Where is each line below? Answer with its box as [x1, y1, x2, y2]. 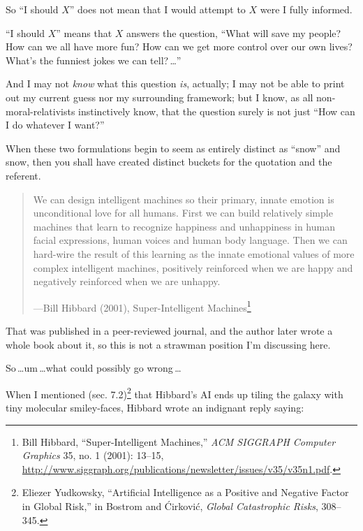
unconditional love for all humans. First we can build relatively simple [33, 205, 333, 220]
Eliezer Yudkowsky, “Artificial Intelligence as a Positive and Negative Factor [22, 485, 349, 500]
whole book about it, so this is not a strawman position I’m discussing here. [6, 337, 331, 351]
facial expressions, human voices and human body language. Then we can [33, 233, 348, 247]
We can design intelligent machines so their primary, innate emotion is [33, 191, 334, 206]
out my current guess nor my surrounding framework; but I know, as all [6, 89, 313, 104]
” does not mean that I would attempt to [69, 2, 246, 16]
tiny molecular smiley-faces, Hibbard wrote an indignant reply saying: [6, 400, 304, 414]
